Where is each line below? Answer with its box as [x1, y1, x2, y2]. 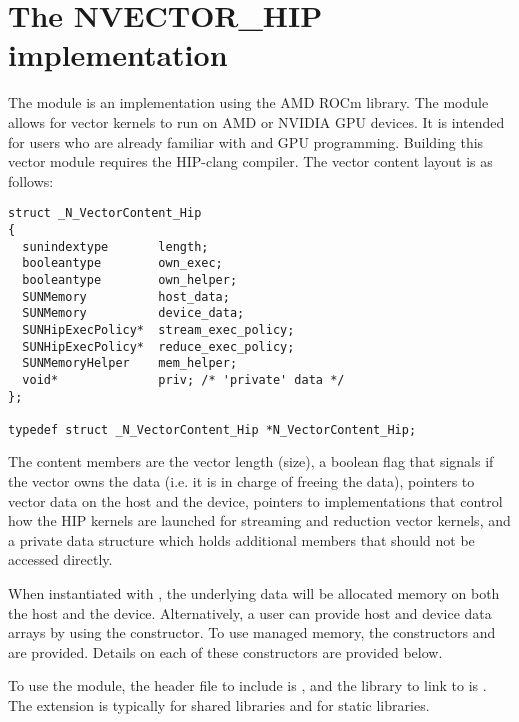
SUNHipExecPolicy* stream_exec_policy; [22, 322, 295, 337]
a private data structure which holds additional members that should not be [8, 529, 475, 550]
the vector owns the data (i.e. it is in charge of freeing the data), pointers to [8, 471, 475, 492]
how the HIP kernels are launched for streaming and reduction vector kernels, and [8, 510, 511, 531]
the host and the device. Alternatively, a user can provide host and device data [8, 602, 492, 623]
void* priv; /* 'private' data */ [22, 372, 345, 387]
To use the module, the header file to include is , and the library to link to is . [8, 675, 487, 696]
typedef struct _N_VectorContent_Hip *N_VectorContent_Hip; [8, 422, 417, 437]
